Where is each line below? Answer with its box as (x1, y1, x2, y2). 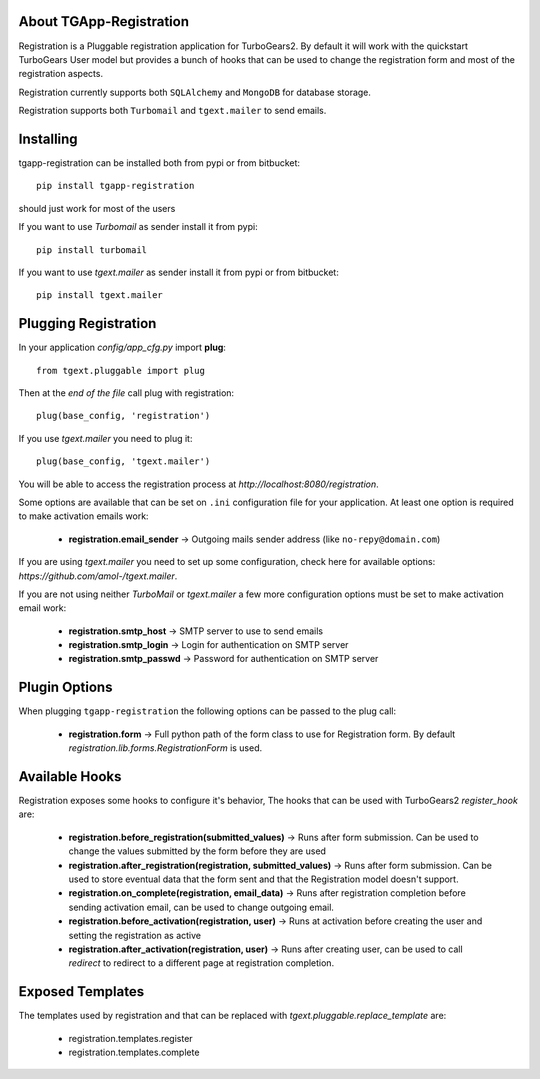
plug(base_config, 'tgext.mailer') (36, 456, 211, 467)
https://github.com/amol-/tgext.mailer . (18, 570, 178, 582)
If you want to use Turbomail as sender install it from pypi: (18, 221, 259, 233)
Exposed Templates (18, 983, 145, 1000)
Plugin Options (18, 679, 113, 696)
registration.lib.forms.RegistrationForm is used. (68, 742, 263, 754)
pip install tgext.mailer (36, 290, 164, 301)
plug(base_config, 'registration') (36, 410, 211, 422)
